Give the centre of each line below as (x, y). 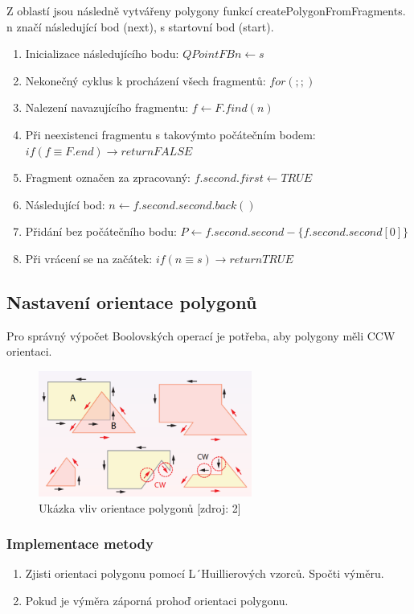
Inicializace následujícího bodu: (102, 54)
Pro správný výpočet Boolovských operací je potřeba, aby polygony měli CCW (201, 335)
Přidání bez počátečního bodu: (101, 231)
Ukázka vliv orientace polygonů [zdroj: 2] (140, 507)
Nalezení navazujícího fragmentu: (107, 107)
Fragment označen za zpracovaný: (108, 177)
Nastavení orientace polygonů (132, 301)
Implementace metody (80, 544)
